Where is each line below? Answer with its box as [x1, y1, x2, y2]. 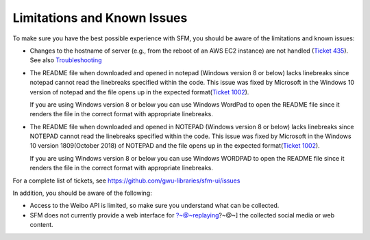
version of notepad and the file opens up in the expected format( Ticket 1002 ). [29, 88, 249, 96]
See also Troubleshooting [29, 56, 102, 64]
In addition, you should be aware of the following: [12, 189, 152, 198]
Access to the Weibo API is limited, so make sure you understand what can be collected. [29, 202, 280, 210]
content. [29, 221, 54, 229]
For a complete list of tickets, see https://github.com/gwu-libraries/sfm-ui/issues [12, 176, 241, 185]
